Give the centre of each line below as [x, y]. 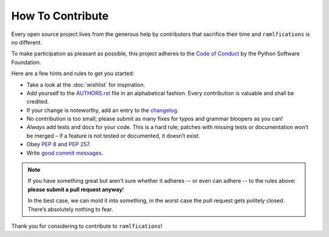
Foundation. [26, 62]
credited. [38, 102]
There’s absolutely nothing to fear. [70, 209]
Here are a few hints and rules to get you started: [73, 74]
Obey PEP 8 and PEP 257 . [58, 144]
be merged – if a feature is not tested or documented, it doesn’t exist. [113, 136]
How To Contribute [60, 16]
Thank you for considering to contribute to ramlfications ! [87, 226]
